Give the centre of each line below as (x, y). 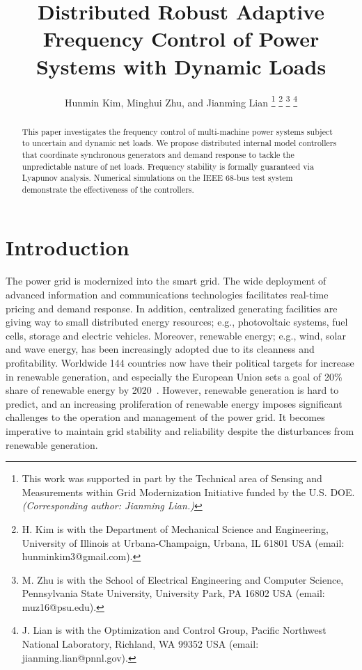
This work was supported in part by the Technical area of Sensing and (172, 478)
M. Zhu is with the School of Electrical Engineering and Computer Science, (183, 579)
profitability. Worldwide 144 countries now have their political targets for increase (180, 362)
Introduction (68, 247)
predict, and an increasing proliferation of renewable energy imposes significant (174, 403)
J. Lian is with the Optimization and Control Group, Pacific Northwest (174, 630)
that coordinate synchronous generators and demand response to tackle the (158, 154)
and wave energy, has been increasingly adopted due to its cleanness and (160, 349)
